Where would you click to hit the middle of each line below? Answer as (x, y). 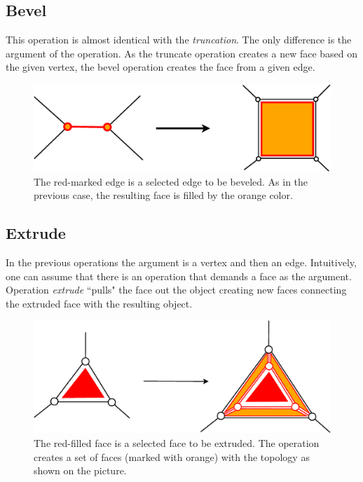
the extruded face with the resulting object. (99, 303)
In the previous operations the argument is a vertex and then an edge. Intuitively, (181, 262)
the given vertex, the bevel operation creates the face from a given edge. (160, 67)
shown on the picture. (80, 470)
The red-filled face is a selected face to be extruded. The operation (177, 443)
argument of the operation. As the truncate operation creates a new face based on (182, 53)
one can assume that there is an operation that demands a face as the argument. (179, 276)
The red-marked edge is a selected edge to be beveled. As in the (171, 181)
